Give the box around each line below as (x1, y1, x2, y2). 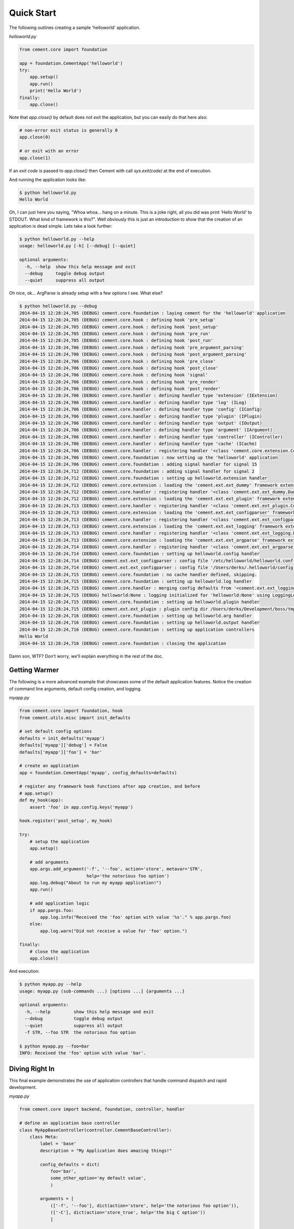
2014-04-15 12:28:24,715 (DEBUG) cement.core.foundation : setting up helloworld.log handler (19, 579, 252, 585)
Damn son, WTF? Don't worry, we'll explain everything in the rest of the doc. (9, 653, 164, 659)
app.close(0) (19, 134, 51, 140)
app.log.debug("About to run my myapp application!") (29, 880, 162, 885)
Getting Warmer (9, 666, 59, 674)
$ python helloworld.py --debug (19, 303, 98, 309)
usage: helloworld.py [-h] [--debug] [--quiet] (19, 243, 136, 249)
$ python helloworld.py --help (19, 236, 95, 242)
